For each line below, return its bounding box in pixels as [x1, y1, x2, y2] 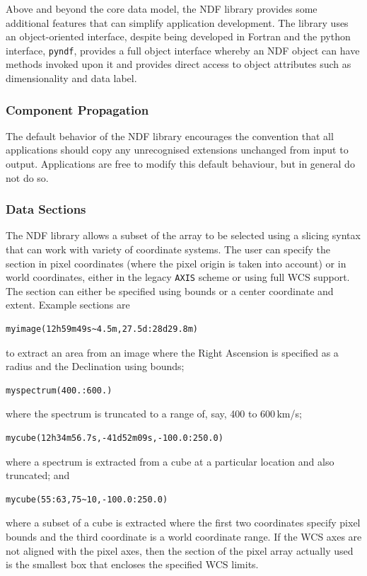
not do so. [6, 170, 49, 185]
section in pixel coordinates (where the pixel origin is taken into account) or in [6, 255, 346, 270]
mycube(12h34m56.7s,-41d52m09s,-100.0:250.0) [6, 433, 223, 444]
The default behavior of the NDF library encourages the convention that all [6, 128, 334, 143]
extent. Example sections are [6, 297, 130, 312]
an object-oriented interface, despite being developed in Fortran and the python [6, 29, 351, 44]
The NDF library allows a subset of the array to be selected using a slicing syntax [6, 228, 361, 243]
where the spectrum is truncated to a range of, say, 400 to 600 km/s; [6, 406, 302, 421]
